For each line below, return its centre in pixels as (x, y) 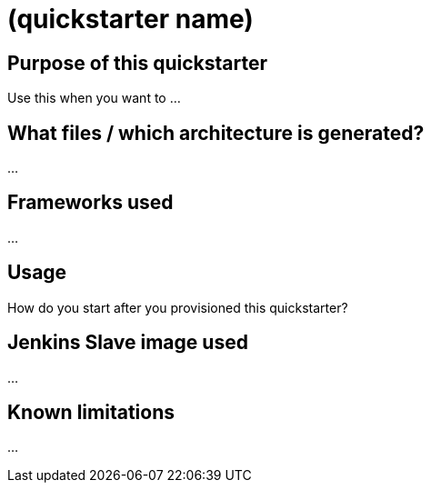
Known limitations (91, 412)
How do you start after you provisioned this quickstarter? (178, 307)
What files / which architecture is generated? (216, 133)
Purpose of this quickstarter (137, 63)
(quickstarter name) (130, 19)
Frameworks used (90, 203)
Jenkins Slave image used (128, 343)
